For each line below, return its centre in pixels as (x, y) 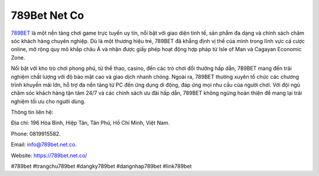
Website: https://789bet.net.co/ (49, 155)
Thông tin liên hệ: (32, 112)
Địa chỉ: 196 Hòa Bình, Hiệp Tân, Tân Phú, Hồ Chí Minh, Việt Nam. (90, 123)
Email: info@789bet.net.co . (44, 145)
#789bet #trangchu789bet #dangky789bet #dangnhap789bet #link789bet (101, 166)
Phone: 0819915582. (36, 134)
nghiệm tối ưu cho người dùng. (48, 101)
